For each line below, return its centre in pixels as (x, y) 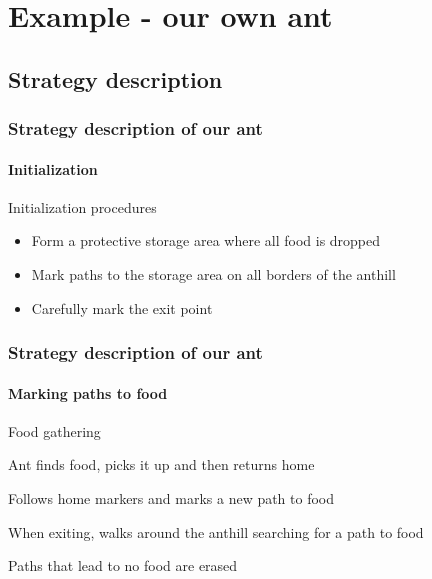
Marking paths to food (88, 392)
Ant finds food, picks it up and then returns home (161, 464)
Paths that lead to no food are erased (123, 565)
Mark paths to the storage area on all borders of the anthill (213, 273)
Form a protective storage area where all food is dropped (206, 240)
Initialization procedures (82, 206)
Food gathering (54, 430)
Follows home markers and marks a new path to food (171, 498)
